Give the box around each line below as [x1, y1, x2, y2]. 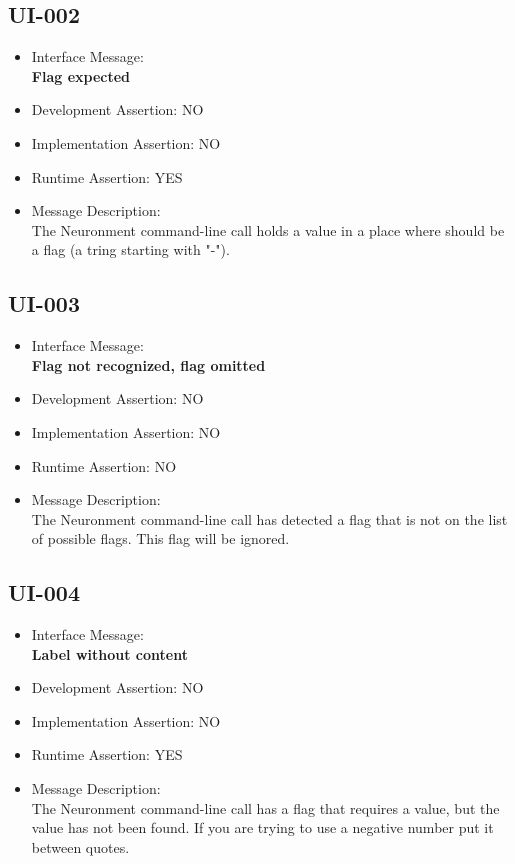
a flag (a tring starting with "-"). [31, 239, 230, 260]
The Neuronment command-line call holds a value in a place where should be [31, 219, 505, 240]
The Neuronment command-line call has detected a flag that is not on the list [31, 508, 508, 529]
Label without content [31, 643, 188, 664]
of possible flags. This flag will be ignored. [31, 528, 290, 549]
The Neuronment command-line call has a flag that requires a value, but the [31, 797, 500, 818]
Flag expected [31, 65, 131, 86]
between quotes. [31, 836, 130, 857]
